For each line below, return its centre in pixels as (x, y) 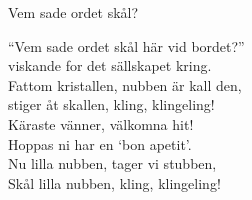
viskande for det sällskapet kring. (110, 65)
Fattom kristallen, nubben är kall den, (125, 84)
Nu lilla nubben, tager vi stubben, (112, 163)
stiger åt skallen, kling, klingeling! (111, 104)
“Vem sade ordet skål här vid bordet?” (126, 45)
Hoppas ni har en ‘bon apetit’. (100, 143)
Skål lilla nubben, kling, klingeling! (114, 182)
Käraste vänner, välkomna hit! (101, 123)
